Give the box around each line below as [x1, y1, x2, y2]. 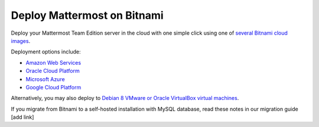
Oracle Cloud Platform [25, 68, 80, 75]
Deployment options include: [11, 48, 81, 55]
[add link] [11, 113, 34, 121]
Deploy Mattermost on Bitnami [11, 9, 164, 22]
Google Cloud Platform [25, 83, 82, 91]
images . [11, 37, 31, 44]
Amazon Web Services [25, 59, 82, 66]
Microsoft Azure [25, 75, 65, 82]
